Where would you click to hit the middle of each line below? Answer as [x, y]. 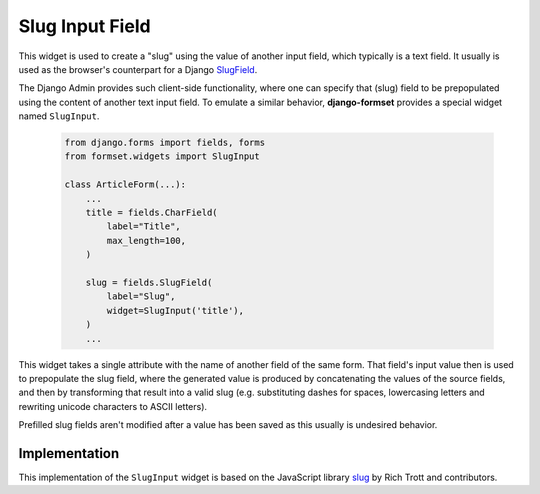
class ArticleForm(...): [125, 184]
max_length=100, [146, 240]
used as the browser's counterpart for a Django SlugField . [138, 69]
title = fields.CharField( [152, 213]
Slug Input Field [84, 26]
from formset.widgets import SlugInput [162, 156]
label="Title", [144, 226]
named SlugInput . [59, 116]
